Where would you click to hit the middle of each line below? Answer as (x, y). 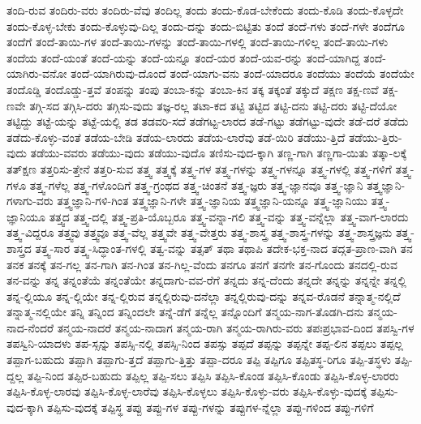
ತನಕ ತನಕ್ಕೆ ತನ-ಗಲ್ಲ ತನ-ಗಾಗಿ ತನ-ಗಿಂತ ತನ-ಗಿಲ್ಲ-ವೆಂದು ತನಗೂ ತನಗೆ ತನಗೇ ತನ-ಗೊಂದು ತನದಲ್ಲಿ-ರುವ (202, 264)
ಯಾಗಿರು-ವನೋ (37, 73)
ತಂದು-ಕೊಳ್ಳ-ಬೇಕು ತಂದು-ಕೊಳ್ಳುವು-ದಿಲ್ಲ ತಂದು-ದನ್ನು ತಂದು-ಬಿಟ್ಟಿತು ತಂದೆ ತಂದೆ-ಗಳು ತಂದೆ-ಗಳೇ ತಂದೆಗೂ (206, 26)
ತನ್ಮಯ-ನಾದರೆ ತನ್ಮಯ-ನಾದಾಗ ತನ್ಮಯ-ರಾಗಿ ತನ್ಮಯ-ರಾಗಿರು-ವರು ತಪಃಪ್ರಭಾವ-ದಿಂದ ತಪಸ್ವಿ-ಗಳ (236, 327)
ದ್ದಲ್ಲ (15, 375)
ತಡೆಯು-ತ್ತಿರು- (375, 137)
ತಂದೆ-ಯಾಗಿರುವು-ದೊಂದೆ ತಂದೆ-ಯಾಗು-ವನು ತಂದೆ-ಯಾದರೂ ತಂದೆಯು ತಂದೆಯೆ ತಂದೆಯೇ (243, 73)
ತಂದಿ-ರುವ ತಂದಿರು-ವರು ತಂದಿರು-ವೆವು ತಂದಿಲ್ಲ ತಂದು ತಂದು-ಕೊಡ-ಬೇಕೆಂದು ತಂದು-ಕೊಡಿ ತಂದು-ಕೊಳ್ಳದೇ (205, 10)
